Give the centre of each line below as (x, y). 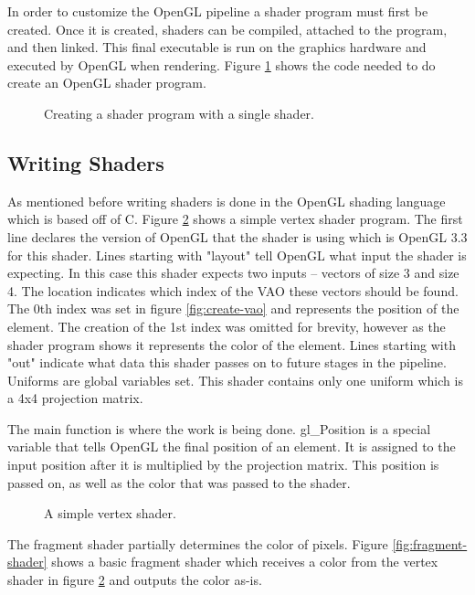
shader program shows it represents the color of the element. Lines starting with (232, 344)
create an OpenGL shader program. (107, 83)
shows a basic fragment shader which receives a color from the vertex (245, 562)
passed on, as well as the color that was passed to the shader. (179, 482)
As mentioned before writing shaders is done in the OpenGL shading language (227, 201)
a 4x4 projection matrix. (75, 398)
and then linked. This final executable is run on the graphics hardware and (217, 47)
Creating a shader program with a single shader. (179, 113)
